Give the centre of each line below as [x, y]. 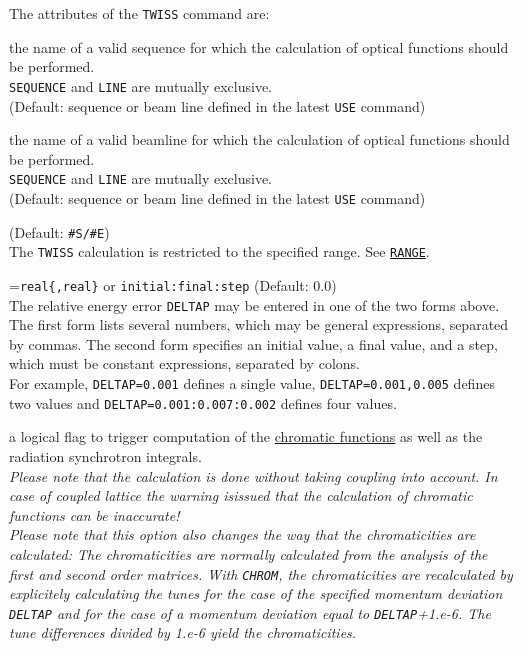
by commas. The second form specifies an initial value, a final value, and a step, [253, 343]
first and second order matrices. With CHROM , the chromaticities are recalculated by [261, 573]
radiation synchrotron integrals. [105, 455]
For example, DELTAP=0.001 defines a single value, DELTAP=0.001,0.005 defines [252, 383]
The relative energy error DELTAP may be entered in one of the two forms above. [254, 304]
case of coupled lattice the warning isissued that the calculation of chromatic [241, 495]
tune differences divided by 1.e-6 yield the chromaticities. [183, 632]
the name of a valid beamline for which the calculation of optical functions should [259, 139]
